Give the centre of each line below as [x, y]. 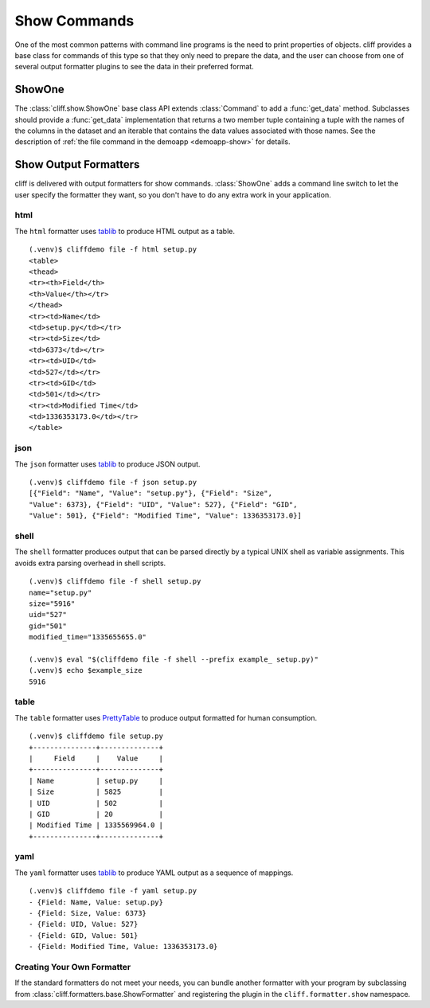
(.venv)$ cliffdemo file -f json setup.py [113, 483]
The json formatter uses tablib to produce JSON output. [107, 464]
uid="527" [48, 615]
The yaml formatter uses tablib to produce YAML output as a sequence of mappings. [154, 873]
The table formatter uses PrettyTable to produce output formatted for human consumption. [166, 717]
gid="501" [48, 626]
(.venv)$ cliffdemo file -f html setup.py [113, 250]
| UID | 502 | [96, 803]
